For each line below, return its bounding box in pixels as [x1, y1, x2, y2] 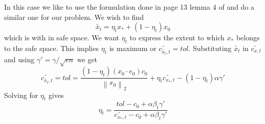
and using [4, 54, 35, 65]
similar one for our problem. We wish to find [4, 11, 144, 22]
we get [77, 54, 98, 65]
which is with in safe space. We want [4, 32, 119, 43]
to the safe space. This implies [4, 42, 99, 53]
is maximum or [109, 42, 157, 53]
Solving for [4, 89, 38, 100]
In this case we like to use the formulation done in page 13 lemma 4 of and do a [4, 2, 255, 12]
